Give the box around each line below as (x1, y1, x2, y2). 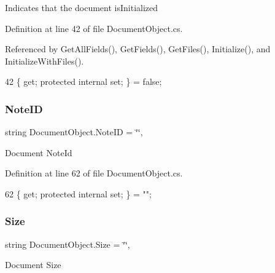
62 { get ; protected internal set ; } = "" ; (5, 187, 152, 200)
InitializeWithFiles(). (5, 54, 84, 67)
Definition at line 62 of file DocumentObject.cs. (5, 167, 183, 180)
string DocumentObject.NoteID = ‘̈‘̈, (5, 125, 143, 138)
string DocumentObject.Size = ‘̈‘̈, (5, 237, 130, 250)
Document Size (5, 258, 61, 271)
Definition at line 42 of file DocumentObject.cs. (5, 22, 183, 34)
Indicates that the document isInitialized (5, 1, 158, 14)
